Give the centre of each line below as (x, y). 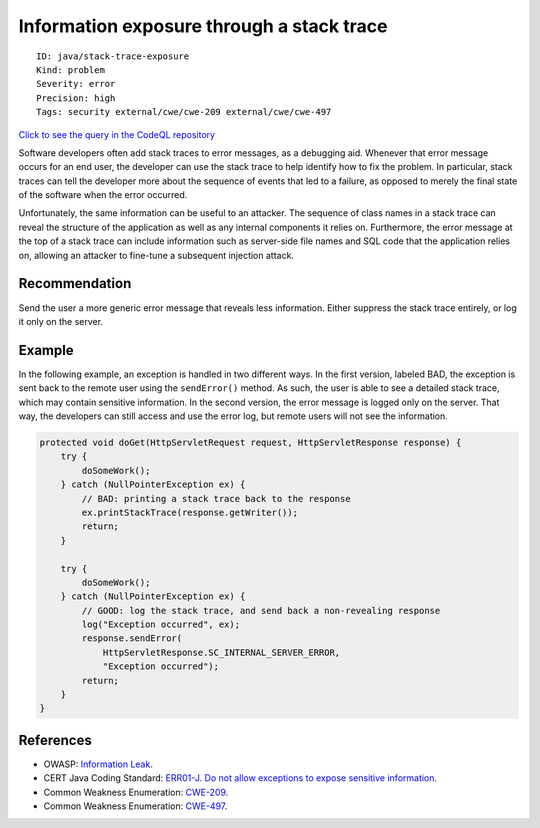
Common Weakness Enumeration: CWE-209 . (136, 792)
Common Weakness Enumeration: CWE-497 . (135, 806)
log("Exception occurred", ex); (160, 624)
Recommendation (75, 283)
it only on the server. (61, 321)
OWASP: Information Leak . (98, 764)
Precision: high (76, 98)
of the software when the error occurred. (103, 195)
